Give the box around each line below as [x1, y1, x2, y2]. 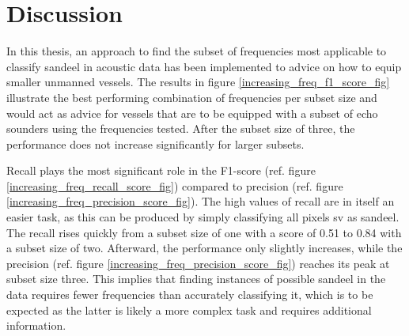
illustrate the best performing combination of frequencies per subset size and [6, 89, 377, 105]
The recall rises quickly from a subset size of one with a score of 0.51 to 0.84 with [6, 224, 402, 240]
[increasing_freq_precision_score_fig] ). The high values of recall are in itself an [6, 193, 395, 210]
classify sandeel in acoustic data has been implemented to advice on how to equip [6, 58, 402, 74]
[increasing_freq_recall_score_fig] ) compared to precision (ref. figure [6, 177, 343, 194]
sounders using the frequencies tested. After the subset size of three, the [6, 120, 355, 137]
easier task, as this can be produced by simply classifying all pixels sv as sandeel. [6, 209, 400, 225]
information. [6, 317, 66, 334]
